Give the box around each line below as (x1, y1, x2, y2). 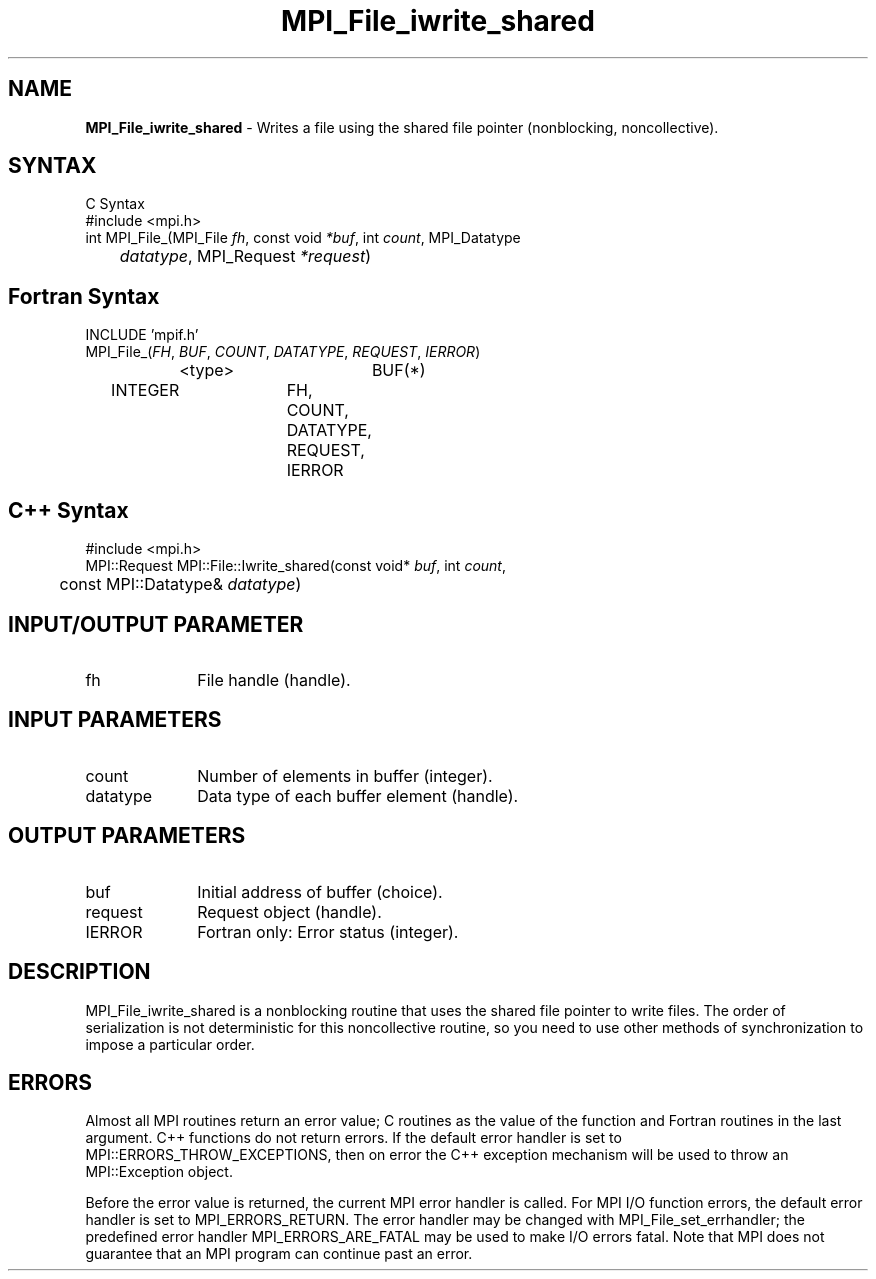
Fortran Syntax (8, 283, 160, 309)
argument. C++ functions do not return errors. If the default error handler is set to (85, 1129, 622, 1147)
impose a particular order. (85, 1035, 255, 1053)
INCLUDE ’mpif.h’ (85, 326, 199, 344)
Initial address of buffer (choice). (197, 881, 443, 902)
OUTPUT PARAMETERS (8, 823, 246, 849)
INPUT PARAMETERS (8, 707, 222, 733)
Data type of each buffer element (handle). (197, 785, 519, 806)
